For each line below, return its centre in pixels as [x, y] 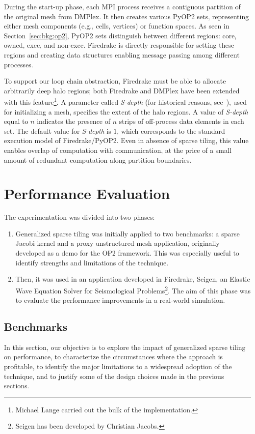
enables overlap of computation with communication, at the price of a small [118, 150]
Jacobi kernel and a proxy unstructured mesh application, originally [117, 243]
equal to [16, 121]
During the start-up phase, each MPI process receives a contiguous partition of [122, 6]
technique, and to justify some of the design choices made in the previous [114, 376]
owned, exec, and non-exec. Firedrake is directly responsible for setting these [119, 45]
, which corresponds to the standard [171, 130]
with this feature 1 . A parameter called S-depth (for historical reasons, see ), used [125, 101]
